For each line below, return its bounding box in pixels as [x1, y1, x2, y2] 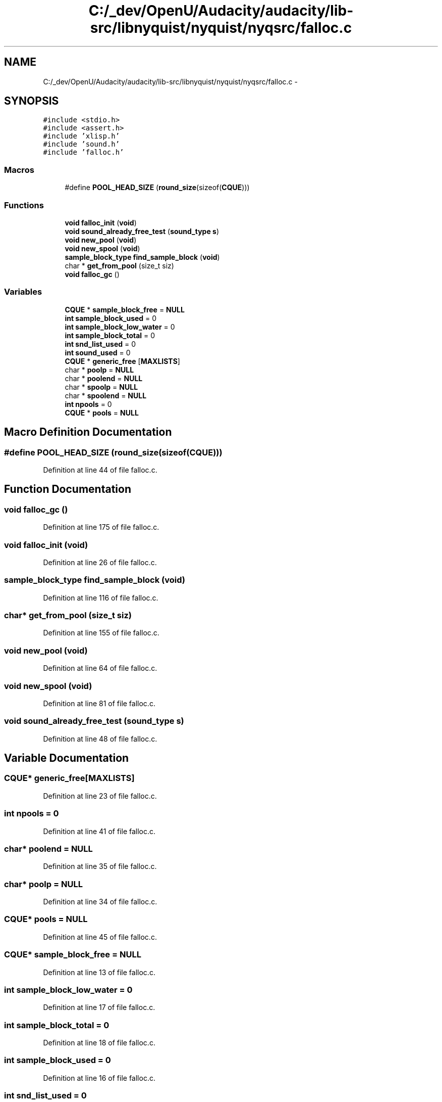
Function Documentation [4, 483, 131, 496]
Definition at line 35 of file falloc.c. [43, 862, 157, 871]
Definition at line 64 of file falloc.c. [43, 664, 157, 673]
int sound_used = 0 [65, 348, 131, 357]
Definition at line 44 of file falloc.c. [43, 465, 157, 474]
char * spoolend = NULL [65, 391, 147, 400]
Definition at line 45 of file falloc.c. [43, 932, 157, 941]
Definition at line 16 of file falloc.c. [43, 1073, 155, 1082]
